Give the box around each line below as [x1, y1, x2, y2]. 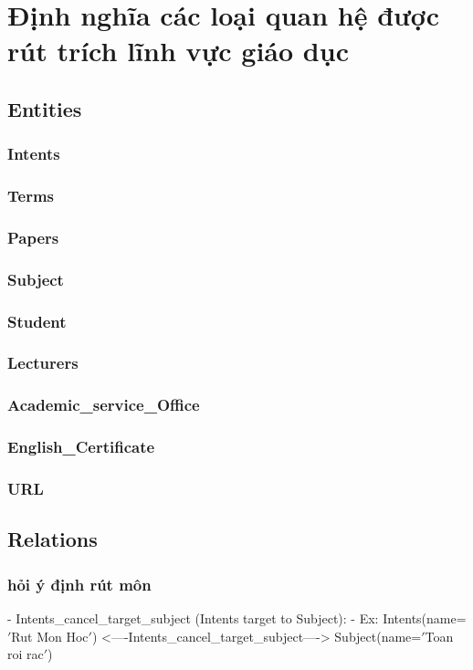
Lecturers [7, 351, 79, 374]
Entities [7, 94, 82, 122]
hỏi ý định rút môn [7, 572, 152, 595]
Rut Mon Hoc [11, 626, 89, 645]
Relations [7, 525, 98, 553]
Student [7, 309, 67, 332]
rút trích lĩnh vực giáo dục [7, 32, 349, 69]
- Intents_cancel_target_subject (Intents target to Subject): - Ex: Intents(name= [7, 608, 467, 627]
